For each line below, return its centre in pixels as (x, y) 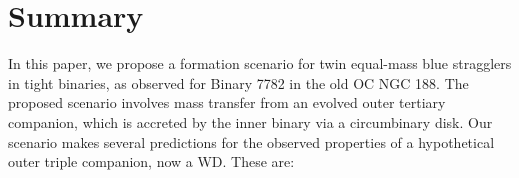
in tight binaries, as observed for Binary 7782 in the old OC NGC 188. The (238, 82)
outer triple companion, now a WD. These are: (151, 161)
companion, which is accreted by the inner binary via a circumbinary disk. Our (250, 121)
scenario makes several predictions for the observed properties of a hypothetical (251, 141)
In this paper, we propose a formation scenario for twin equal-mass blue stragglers (260, 63)
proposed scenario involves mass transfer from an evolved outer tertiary (227, 102)
